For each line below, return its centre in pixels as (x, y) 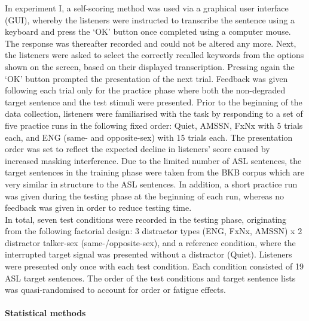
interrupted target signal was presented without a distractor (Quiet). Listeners (149, 254)
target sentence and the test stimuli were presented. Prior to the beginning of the (154, 102)
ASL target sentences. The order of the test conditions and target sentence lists (150, 278)
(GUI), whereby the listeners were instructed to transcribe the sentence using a (150, 19)
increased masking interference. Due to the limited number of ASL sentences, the (153, 160)
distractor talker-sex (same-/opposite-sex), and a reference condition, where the (150, 242)
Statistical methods (45, 313)
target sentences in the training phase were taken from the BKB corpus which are (154, 172)
